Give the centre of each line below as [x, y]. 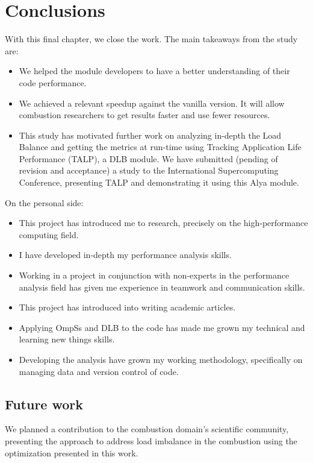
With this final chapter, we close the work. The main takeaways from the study [151, 39]
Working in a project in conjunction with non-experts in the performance [154, 275]
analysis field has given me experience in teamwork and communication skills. [162, 287]
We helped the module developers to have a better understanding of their [154, 71]
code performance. [53, 82]
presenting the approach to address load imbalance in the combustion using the [151, 440]
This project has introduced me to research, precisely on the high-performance [163, 223]
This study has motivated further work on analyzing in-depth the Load [150, 135]
